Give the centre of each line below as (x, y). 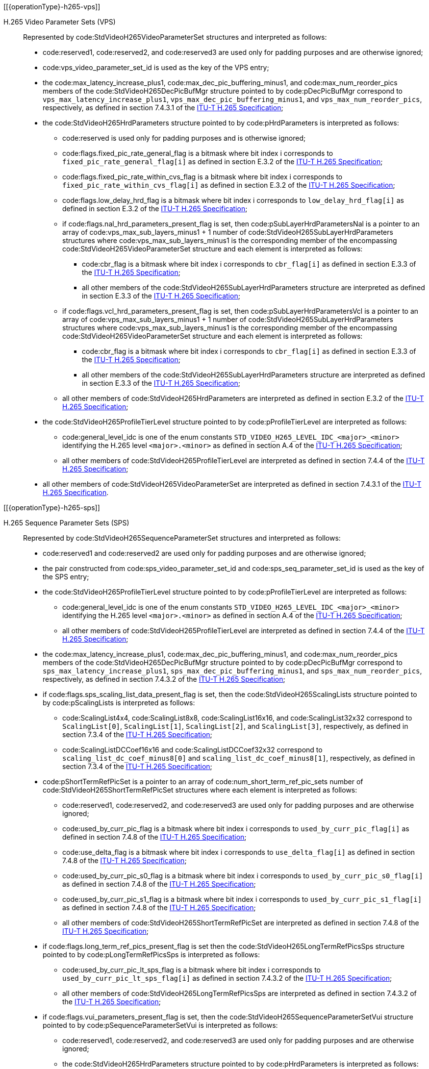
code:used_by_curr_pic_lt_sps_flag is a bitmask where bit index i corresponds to (191, 970)
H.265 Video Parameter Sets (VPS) (60, 22)
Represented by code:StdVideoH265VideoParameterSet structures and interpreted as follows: (175, 37)
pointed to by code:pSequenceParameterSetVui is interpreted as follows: (160, 1025)
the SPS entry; (66, 577)
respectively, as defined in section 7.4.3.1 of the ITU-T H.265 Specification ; (163, 108)
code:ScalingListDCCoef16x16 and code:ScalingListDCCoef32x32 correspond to (192, 750)
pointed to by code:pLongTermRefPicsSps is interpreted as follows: (151, 955)
